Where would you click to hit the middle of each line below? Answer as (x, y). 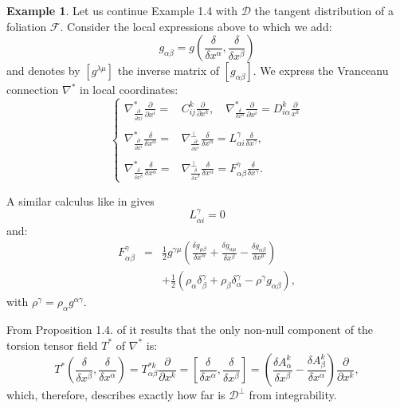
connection (33, 90)
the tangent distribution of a (324, 10)
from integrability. (293, 395)
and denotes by (43, 71)
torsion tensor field (52, 345)
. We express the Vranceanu (321, 71)
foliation (27, 26)
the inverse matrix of (169, 71)
